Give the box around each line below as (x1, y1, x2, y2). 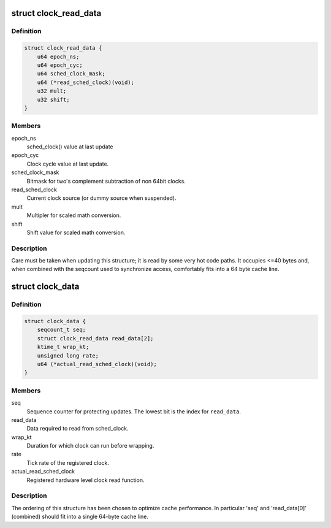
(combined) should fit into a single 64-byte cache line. (11, 513, 149, 521)
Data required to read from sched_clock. (26, 425, 129, 432)
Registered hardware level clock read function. (26, 476, 145, 484)
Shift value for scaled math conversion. (26, 229, 126, 236)
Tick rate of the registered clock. (26, 459, 110, 466)
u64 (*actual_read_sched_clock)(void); (37, 361, 158, 367)
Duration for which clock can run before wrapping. (26, 442, 154, 450)
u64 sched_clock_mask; (37, 71, 105, 77)
